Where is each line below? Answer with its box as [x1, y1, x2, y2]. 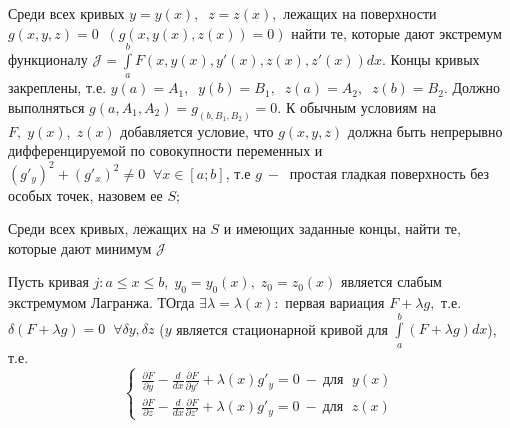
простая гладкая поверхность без [289, 162, 490, 183]
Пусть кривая [8, 271, 89, 292]
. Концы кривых [382, 48, 480, 69]
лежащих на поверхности [283, 3, 437, 23]
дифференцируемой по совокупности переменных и [8, 140, 323, 161]
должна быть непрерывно [347, 120, 503, 141]
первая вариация [285, 292, 385, 313]
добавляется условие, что [120, 120, 274, 141]
